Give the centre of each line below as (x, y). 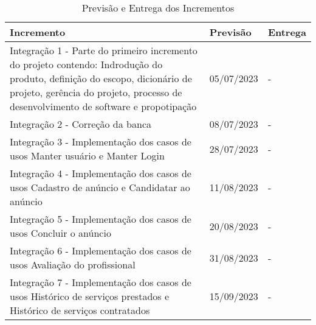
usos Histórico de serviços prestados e (90, 296)
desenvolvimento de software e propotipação (103, 106)
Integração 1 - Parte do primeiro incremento (104, 50)
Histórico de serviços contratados (80, 310)
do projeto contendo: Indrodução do (86, 64)
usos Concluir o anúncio (60, 233)
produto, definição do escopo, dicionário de (101, 78)
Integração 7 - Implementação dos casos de (101, 282)
